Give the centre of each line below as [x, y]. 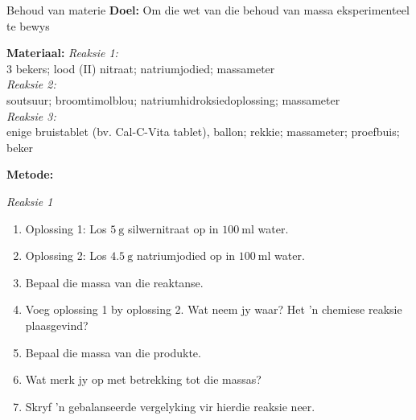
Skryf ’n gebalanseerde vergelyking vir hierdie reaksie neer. [170, 406]
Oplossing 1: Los [66, 228]
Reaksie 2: [31, 84]
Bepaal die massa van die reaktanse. [114, 282]
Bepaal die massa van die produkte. [113, 352]
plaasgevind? [57, 325]
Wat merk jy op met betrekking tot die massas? [143, 379]
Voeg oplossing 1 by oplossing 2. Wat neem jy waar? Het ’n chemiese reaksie [214, 309]
